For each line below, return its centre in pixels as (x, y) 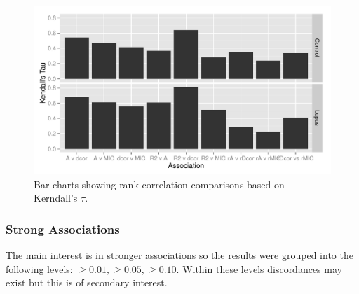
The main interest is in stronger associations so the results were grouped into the (179, 254)
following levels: (39, 268)
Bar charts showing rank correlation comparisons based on (159, 184)
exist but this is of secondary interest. (87, 282)
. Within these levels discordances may (259, 268)
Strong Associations (63, 229)
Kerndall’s (56, 198)
